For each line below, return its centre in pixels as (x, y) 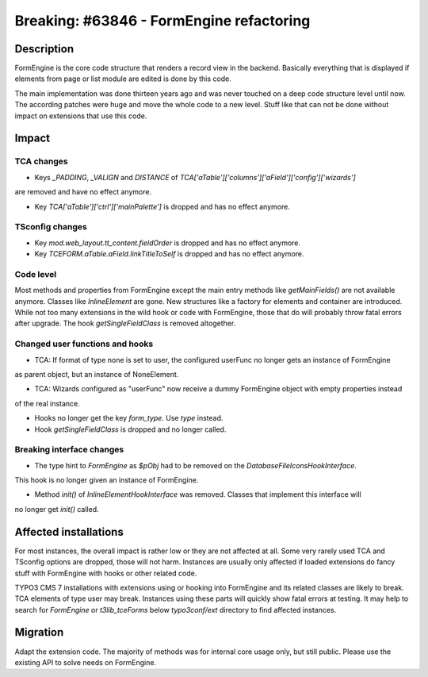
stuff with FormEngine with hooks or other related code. (106, 573)
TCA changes (41, 161)
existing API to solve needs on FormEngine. (86, 662)
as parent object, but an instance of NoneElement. (97, 374)
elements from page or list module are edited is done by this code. (123, 79)
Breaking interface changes (69, 450)
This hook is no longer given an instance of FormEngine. (107, 480)
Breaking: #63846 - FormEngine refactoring (162, 21)
